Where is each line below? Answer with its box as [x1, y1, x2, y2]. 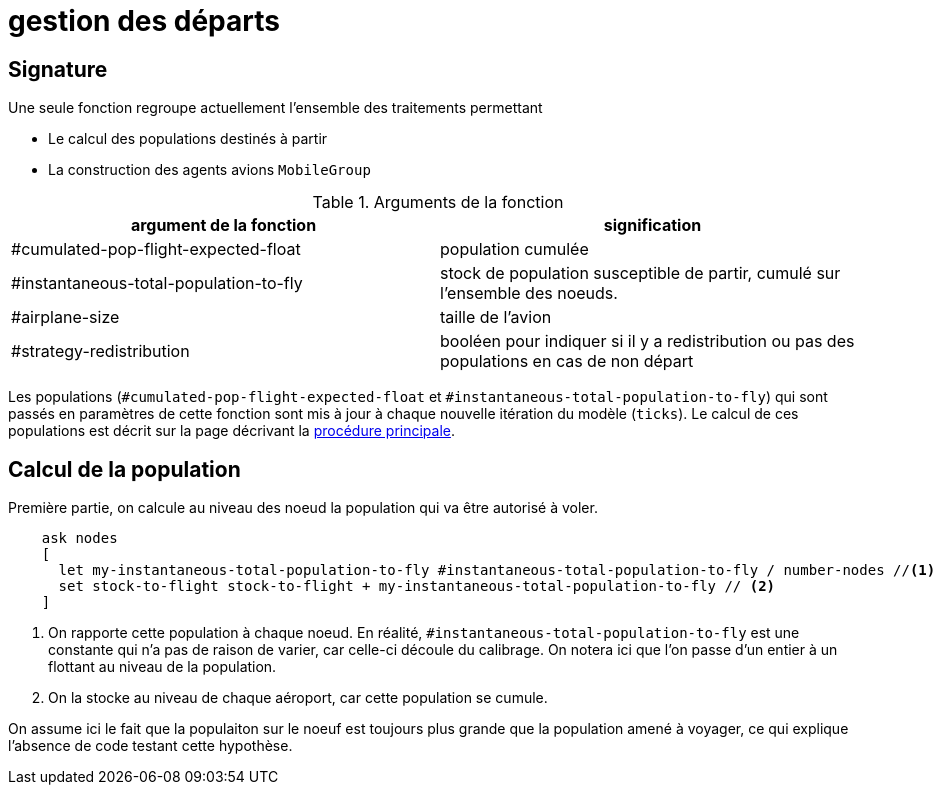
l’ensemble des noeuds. [440, 283, 618, 304]
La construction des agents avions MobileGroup [48, 161, 371, 179]
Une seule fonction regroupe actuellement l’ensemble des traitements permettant [8, 99, 543, 117]
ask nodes [41, 530, 118, 547]
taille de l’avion [440, 307, 552, 328]
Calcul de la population [8, 456, 241, 482]
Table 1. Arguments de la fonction [312, 192, 564, 213]
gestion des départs [8, 4, 280, 38]
